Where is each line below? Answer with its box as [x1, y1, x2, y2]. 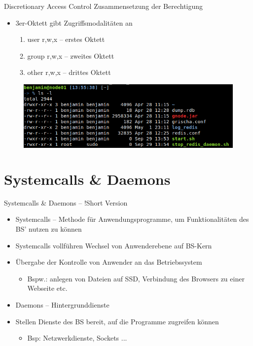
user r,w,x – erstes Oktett [27, 34, 105, 44]
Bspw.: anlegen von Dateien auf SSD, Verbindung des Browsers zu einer [27, 273, 245, 283]
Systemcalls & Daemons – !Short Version [4, 197, 128, 208]
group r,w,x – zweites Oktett [27, 50, 114, 61]
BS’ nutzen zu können [15, 224, 82, 234]
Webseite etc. [27, 283, 68, 293]
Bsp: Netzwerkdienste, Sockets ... [27, 333, 127, 343]
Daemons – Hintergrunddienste [15, 299, 109, 310]
